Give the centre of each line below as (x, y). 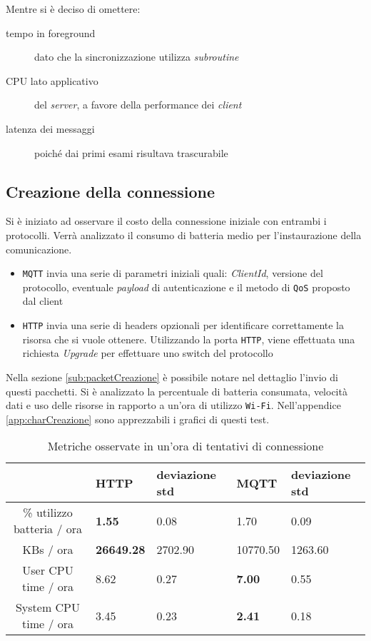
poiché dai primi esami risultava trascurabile (131, 152)
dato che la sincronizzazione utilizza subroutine (137, 57)
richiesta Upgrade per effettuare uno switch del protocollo (148, 353)
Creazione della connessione (110, 191)
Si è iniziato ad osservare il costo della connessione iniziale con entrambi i (166, 221)
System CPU (48, 607)
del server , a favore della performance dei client (138, 105)
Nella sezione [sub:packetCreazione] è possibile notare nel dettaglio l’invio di (172, 377)
